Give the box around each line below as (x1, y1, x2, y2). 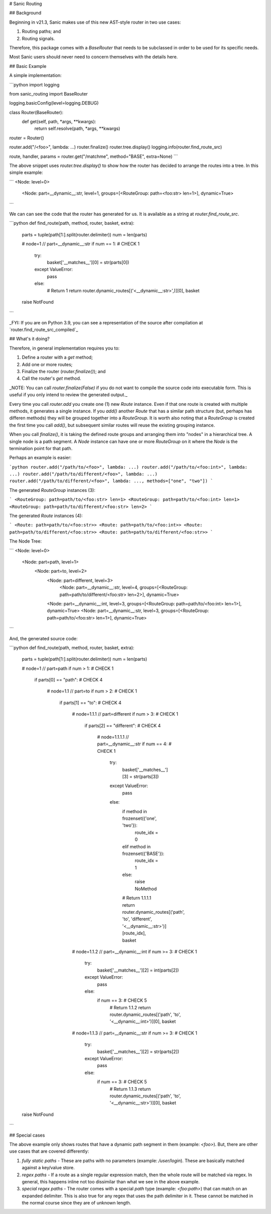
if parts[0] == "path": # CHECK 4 (34, 677, 103, 683)
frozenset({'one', (122, 815, 157, 821)
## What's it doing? (9, 336, 50, 342)
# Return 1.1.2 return (109, 1004, 151, 1010)
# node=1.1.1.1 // (97, 734, 129, 740)
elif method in (122, 843, 151, 849)
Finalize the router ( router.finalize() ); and (22, 369, 106, 375)
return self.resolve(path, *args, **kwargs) (34, 126, 120, 132)
